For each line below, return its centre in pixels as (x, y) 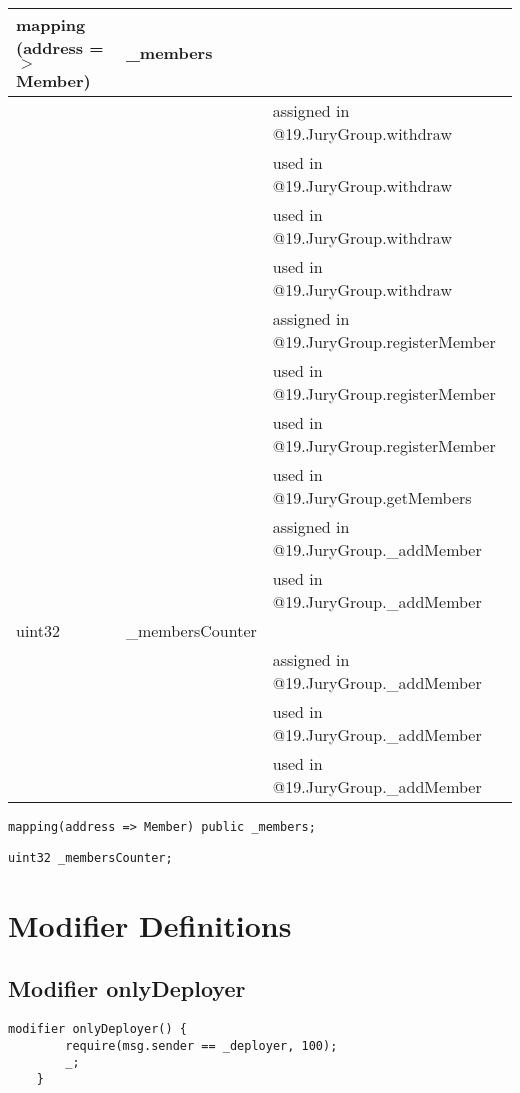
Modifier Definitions (150, 924)
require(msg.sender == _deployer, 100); (201, 1045)
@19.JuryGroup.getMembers (372, 497)
